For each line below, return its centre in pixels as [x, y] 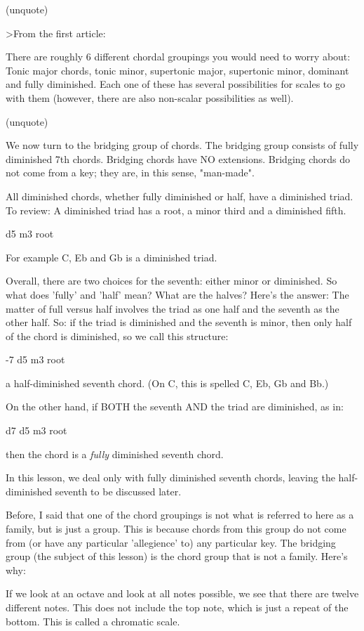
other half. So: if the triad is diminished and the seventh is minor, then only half [179, 322]
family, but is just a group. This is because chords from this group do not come [176, 529]
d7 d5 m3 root [36, 430]
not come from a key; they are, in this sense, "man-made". [130, 173]
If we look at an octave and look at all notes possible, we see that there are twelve [182, 593]
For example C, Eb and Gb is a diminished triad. [112, 257]
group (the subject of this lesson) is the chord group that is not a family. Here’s [177, 556]
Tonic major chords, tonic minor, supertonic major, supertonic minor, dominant [177, 70]
